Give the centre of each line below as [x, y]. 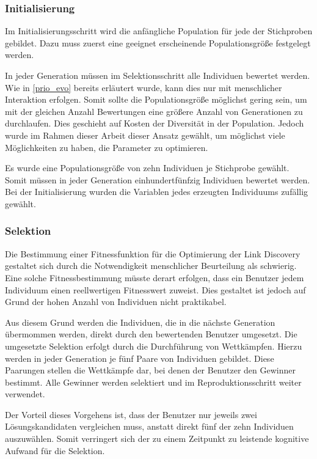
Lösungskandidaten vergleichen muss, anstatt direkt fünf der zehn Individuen [149, 426]
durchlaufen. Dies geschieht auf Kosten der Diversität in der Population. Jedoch [155, 123]
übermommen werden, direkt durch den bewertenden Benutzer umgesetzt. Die [151, 334]
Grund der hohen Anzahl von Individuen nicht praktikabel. [116, 302]
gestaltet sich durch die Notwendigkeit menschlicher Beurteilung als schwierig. [151, 266]
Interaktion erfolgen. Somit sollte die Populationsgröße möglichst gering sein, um [156, 99]
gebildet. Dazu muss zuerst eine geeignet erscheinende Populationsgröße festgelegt [158, 42]
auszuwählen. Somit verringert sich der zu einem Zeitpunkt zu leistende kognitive [157, 439]
